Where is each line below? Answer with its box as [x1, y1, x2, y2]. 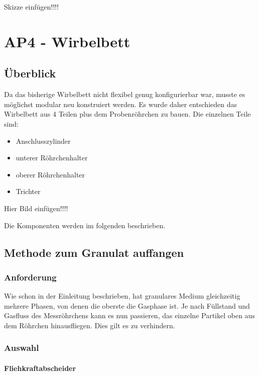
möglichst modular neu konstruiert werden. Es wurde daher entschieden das [4, 99, 237, 109]
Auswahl [4, 341, 39, 354]
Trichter [16, 186, 41, 197]
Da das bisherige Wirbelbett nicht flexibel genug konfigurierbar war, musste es [4, 89, 245, 100]
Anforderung [4, 270, 57, 283]
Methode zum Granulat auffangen [4, 244, 184, 260]
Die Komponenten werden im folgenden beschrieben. [4, 220, 166, 230]
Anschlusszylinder [16, 135, 71, 146]
